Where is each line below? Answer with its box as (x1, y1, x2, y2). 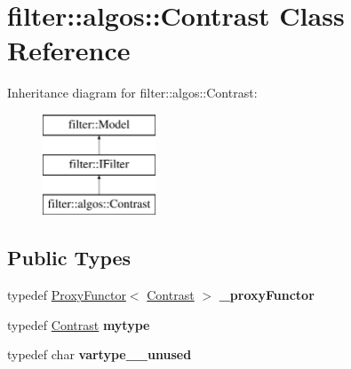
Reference (7, 32, 131, 68)
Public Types (7, 244, 132, 271)
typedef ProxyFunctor (7, 286, 126, 304)
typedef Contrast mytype (7, 315, 150, 334)
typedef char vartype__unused (7, 345, 192, 364)
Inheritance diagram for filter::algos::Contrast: (7, 83, 258, 102)
